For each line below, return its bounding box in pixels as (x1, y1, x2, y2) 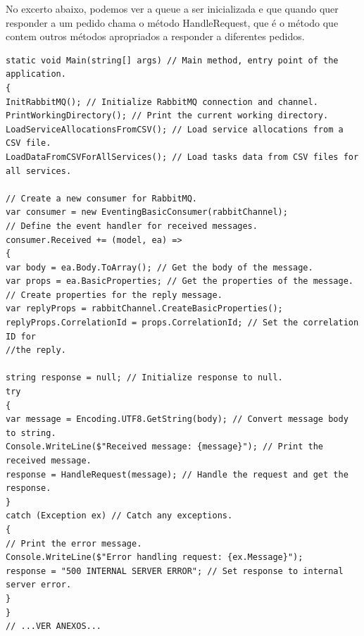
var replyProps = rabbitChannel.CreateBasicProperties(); (6, 304, 283, 314)
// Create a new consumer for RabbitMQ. (6, 193, 198, 204)
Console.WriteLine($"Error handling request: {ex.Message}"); (6, 552, 303, 563)
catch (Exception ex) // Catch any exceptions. (6, 511, 233, 521)
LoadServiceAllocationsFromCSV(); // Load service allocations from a (6, 124, 344, 135)
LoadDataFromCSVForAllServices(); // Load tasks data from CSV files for (6, 151, 359, 162)
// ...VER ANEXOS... (6, 621, 102, 632)
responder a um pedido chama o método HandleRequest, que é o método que (6, 15, 339, 30)
